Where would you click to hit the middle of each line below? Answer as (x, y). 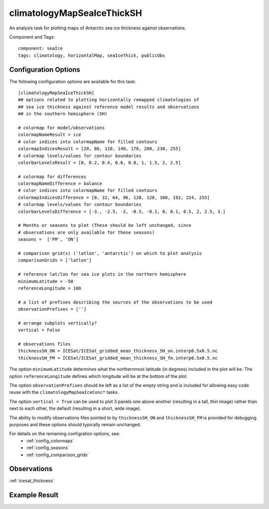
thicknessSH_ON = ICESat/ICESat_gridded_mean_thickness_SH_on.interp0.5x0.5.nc (118, 351)
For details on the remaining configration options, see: (65, 434)
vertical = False (39, 330)
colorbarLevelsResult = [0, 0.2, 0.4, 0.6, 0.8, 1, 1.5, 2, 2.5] (100, 163)
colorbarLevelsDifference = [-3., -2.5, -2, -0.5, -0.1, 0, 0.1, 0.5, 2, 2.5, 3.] (122, 211)
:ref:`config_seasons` (48, 448)
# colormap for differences (52, 176)
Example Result (34, 495)
